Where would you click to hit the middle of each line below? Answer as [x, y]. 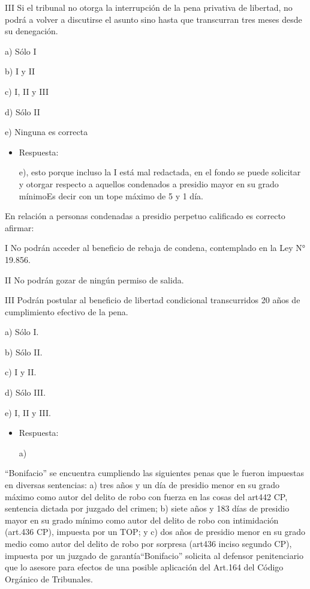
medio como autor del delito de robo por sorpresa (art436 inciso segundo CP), [148, 543]
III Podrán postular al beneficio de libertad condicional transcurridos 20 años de [153, 300]
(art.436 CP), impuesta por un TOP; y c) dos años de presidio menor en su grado [155, 532]
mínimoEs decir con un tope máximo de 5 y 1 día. [111, 195]
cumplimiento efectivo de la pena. [67, 311]
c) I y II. [21, 372]
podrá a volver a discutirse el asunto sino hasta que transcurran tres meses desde [154, 19]
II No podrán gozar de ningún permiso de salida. [94, 279]
